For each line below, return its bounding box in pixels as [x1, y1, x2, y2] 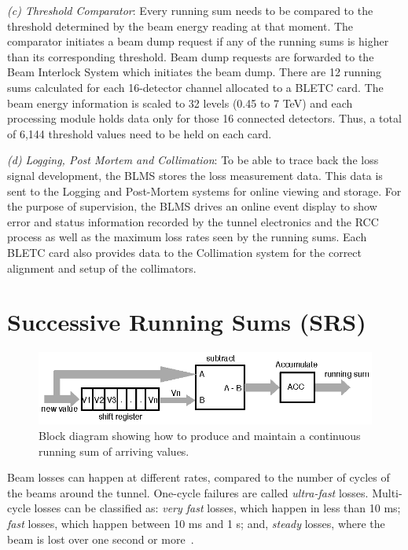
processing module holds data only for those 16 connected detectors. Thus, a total [7, 110, 402, 126]
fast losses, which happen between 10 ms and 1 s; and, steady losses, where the [7, 515, 385, 531]
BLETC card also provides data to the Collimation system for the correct [7, 244, 362, 260]
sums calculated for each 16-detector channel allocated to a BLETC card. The [7, 79, 384, 95]
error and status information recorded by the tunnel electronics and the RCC [7, 213, 379, 229]
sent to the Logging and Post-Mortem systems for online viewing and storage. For [7, 182, 402, 199]
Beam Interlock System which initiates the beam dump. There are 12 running [7, 64, 382, 80]
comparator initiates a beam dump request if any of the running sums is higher [7, 33, 389, 49]
